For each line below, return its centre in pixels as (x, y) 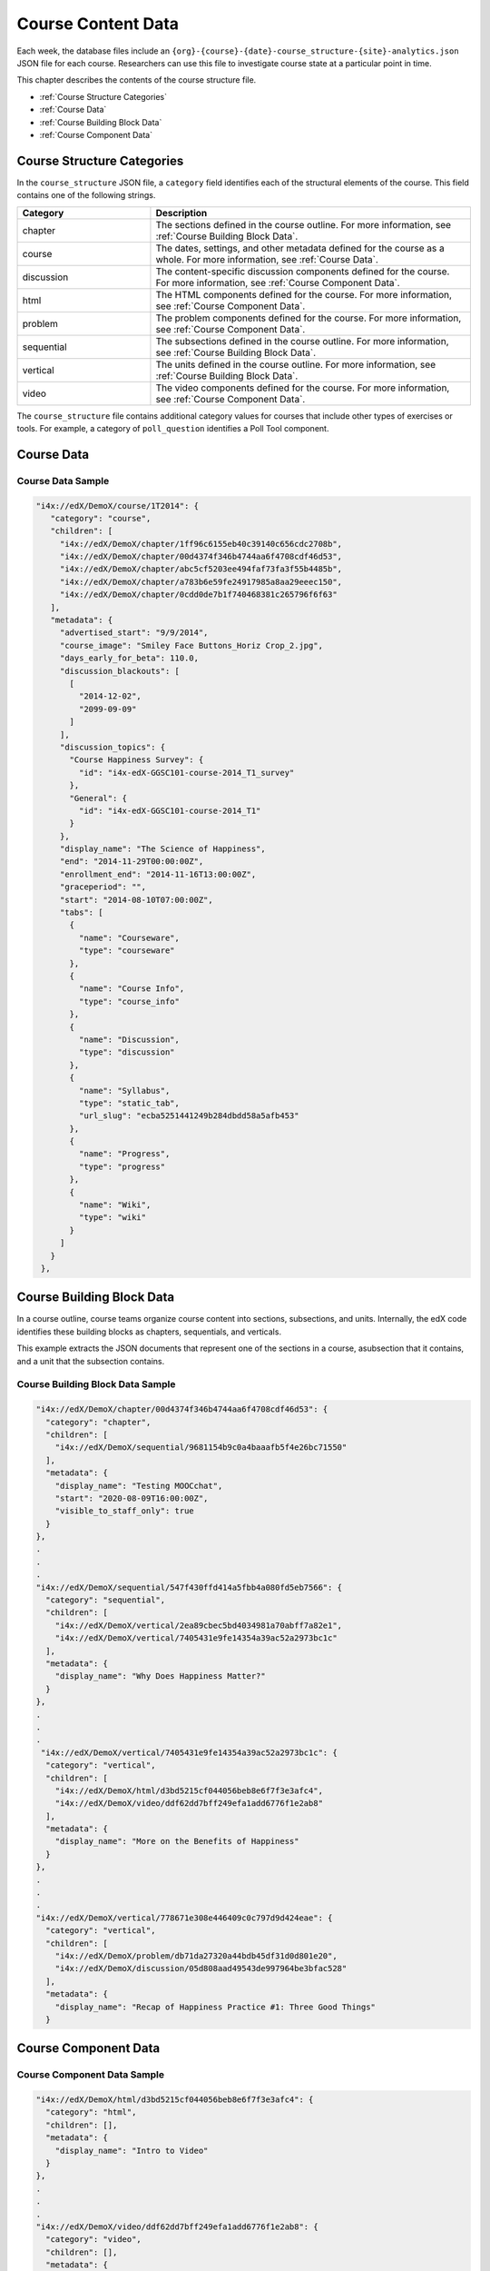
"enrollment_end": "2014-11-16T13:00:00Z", (158, 874)
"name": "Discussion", (129, 1039)
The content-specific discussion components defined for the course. (303, 271)
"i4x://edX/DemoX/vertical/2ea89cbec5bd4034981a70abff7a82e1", (199, 1625)
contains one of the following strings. (86, 195)
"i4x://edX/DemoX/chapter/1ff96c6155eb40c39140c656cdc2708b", (201, 544)
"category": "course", (101, 518)
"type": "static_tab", (129, 1103)
